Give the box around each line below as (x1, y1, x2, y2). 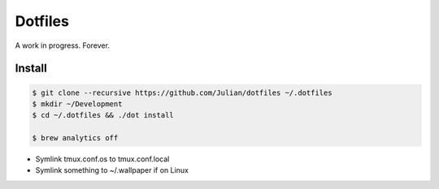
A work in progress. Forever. (15, 41, 110, 50)
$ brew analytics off (32, 134, 119, 143)
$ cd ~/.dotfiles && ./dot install (32, 110, 174, 120)
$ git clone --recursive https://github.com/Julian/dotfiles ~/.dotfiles (32, 88, 333, 97)
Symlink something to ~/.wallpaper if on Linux (35, 165, 189, 175)
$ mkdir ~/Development (32, 99, 123, 109)
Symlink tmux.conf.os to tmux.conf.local (35, 154, 170, 164)
